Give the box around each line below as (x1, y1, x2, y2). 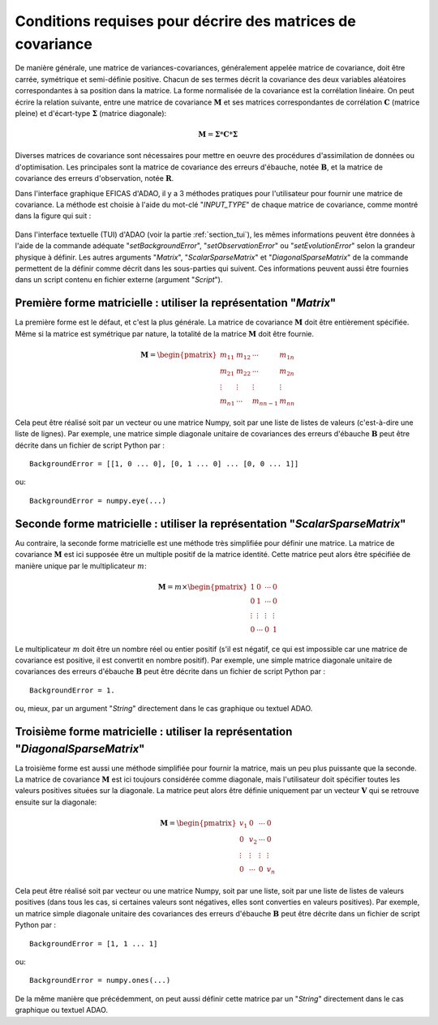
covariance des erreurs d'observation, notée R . (15, 174, 174, 183)
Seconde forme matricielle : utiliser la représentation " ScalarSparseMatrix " (15, 517, 406, 530)
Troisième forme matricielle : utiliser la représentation (15, 724, 293, 738)
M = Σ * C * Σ (198, 130, 238, 139)
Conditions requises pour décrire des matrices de (15, 12, 356, 30)
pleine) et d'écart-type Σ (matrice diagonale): (15, 108, 167, 118)
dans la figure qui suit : (15, 211, 92, 221)
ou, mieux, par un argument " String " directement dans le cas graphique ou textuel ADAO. (15, 704, 313, 714)
